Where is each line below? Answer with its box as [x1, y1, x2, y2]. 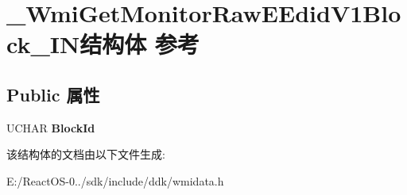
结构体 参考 [79, 28, 200, 60]
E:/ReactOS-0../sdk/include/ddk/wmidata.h [6, 172, 224, 189]
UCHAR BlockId [6, 119, 95, 136]
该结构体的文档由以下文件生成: [6, 146, 165, 162]
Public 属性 [6, 82, 100, 106]
